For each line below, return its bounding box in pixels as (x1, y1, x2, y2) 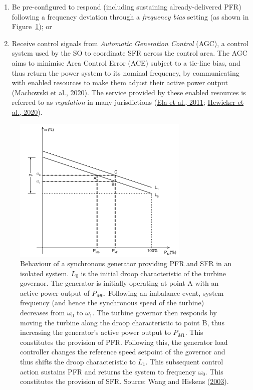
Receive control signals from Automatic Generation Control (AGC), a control (12, 38, 248, 48)
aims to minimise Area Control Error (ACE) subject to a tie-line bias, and (12, 57, 240, 68)
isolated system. (20, 268, 69, 278)
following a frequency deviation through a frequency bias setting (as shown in (12, 11, 249, 22)
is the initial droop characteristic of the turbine (81, 268, 226, 278)
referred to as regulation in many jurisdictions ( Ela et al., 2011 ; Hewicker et (12, 97, 244, 107)
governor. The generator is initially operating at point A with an (20, 278, 219, 288)
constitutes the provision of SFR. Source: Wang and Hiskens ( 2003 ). (20, 376, 229, 386)
